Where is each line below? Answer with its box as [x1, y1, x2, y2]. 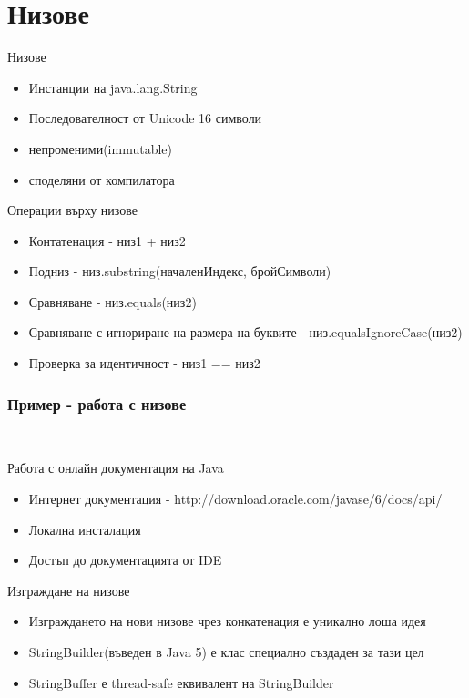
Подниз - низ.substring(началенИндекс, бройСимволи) [28, 262, 331, 281]
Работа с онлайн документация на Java [7, 458, 224, 477]
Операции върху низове [7, 200, 138, 220]
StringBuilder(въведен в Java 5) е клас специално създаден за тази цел [28, 642, 424, 662]
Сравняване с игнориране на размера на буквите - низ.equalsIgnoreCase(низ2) [28, 323, 463, 342]
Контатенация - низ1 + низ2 [28, 231, 186, 250]
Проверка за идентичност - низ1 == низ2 [28, 354, 260, 373]
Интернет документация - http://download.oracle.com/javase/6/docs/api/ [28, 489, 443, 508]
